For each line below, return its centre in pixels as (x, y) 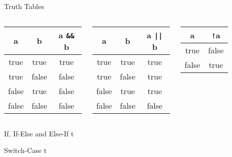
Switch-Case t (25, 150)
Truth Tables (24, 6)
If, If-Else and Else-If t (39, 133)
